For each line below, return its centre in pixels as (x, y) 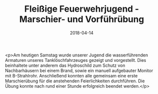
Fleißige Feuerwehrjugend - (82, 9)
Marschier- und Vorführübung (82, 19)
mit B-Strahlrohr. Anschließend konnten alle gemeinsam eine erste (71, 75)
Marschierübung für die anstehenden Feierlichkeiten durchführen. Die (75, 81)
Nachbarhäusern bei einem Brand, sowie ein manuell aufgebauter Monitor (79, 70)
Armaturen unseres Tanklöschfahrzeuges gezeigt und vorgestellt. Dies (76, 60)
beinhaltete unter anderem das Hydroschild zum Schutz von (65, 65)
